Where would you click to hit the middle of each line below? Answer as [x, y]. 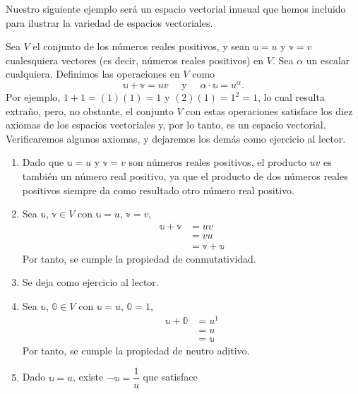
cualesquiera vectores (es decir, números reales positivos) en [135, 60]
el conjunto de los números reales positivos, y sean [141, 46]
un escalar [328, 60]
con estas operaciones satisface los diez [269, 111]
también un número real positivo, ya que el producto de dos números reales [185, 176]
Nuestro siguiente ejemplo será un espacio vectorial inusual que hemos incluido [176, 8]
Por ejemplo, [33, 97]
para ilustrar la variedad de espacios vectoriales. [109, 22]
